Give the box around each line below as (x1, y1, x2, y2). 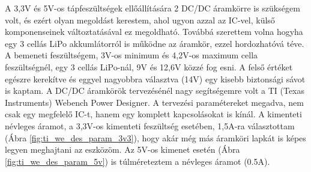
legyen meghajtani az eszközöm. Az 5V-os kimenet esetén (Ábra (5, 143, 240, 156)
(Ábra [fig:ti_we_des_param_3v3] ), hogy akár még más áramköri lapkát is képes (5, 131, 306, 144)
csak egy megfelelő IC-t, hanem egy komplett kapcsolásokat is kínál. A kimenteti (5, 108, 302, 120)
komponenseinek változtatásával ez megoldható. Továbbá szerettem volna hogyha (5, 25, 303, 38)
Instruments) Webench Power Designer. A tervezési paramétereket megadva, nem (5, 96, 304, 108)
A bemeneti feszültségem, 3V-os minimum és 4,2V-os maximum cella (5, 49, 258, 61)
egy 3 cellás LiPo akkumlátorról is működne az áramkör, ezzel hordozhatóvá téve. (5, 37, 304, 49)
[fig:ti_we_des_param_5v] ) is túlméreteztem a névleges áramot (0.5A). (5, 155, 270, 167)
